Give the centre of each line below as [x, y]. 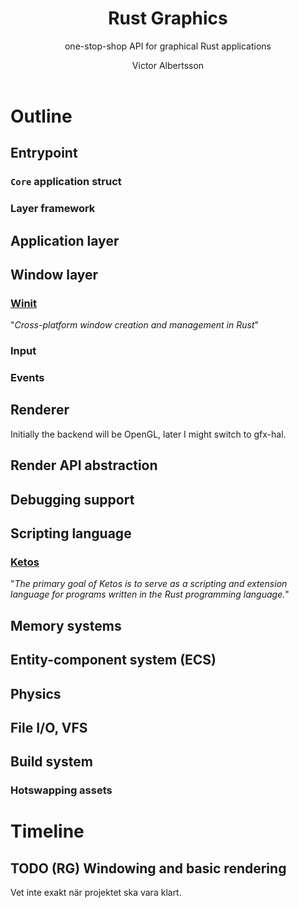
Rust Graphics [168, 18]
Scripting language [71, 533]
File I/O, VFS [49, 727]
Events [27, 378]
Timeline [47, 831]
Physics [36, 693]
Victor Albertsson [168, 65]
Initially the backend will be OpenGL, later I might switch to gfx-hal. [148, 434]
